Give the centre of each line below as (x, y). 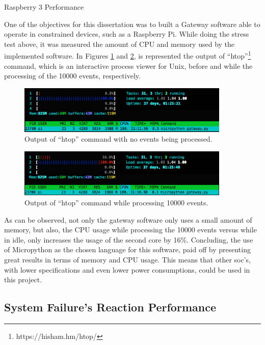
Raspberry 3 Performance (44, 7)
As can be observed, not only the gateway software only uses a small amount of (128, 219)
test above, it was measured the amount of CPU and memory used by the (120, 44)
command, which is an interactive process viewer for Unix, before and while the (128, 65)
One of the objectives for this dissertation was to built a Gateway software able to (132, 24)
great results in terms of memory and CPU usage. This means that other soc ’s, (127, 260)
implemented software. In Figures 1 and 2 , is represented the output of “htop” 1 (128, 55)
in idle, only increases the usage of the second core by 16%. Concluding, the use (129, 239)
